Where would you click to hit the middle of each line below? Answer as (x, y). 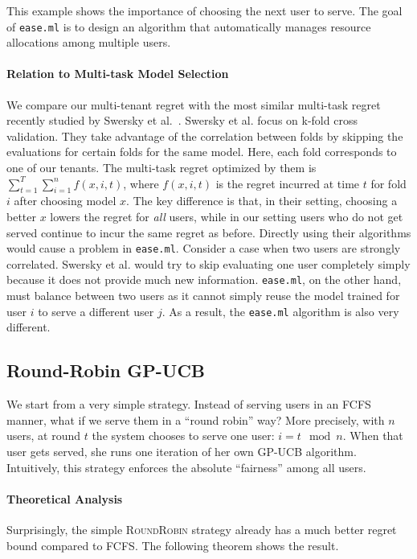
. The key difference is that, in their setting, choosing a (262, 201)
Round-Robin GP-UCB (106, 370)
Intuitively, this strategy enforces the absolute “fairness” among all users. (186, 467)
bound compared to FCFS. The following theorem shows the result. (173, 545)
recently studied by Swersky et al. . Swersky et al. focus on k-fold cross (182, 120)
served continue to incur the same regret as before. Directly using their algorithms (209, 232)
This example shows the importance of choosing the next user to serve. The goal (204, 10)
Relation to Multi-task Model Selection (118, 74)
